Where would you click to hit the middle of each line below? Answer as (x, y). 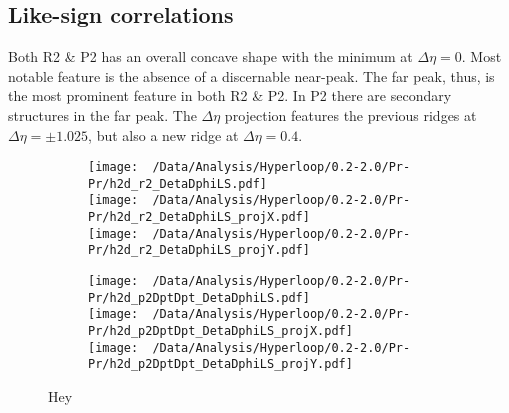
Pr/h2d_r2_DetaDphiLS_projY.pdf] (199, 250)
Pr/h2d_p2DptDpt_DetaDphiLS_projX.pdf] (220, 331)
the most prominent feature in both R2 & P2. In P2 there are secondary (230, 95)
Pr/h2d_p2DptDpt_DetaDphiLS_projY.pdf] (220, 364)
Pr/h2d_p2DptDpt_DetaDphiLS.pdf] (199, 297)
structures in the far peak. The (102, 114)
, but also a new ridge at (163, 134)
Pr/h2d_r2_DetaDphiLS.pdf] (177, 183)
